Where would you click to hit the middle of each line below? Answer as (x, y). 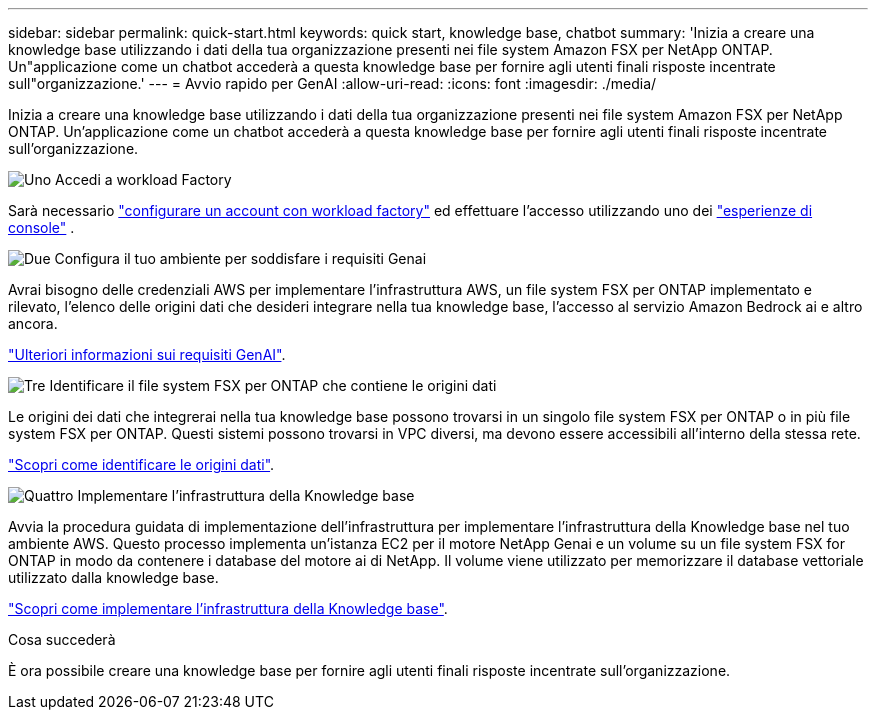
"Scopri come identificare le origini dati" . (141, 464)
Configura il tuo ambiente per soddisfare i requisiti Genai (240, 258)
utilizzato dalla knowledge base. (113, 577)
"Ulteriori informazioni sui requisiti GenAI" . (147, 354)
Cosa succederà (62, 639)
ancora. (33, 323)
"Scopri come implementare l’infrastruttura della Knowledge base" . (228, 608)
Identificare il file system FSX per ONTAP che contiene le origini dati (273, 385)
